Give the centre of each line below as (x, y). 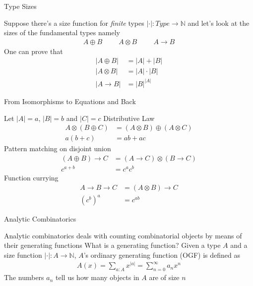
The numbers (24, 277)
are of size (164, 277)
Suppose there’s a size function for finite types (74, 23)
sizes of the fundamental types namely (62, 32)
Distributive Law (129, 118)
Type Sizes (20, 6)
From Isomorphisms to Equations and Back (70, 101)
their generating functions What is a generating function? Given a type (112, 245)
